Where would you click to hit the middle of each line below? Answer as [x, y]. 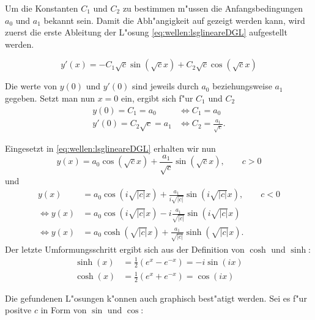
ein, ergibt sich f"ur [157, 98]
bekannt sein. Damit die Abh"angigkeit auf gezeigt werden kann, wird [174, 20]
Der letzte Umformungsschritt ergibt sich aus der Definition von [125, 249]
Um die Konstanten [42, 8]
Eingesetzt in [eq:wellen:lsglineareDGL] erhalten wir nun [110, 148]
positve [18, 310]
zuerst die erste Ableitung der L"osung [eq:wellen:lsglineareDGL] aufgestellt [146, 32]
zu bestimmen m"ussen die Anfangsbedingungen [213, 8]
